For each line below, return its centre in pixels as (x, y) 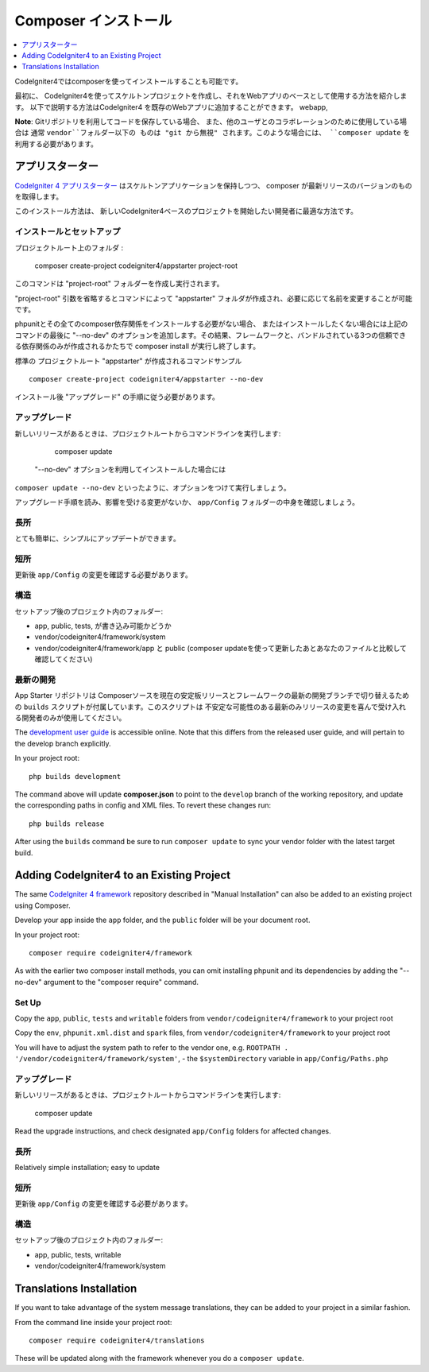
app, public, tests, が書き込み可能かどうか (103, 626)
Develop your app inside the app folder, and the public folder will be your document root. (162, 920)
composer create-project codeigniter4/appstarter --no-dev (146, 379)
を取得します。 (39, 196)
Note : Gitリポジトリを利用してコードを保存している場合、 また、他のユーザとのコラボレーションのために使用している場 (211, 121)
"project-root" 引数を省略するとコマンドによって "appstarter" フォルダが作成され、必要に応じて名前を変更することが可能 (213, 298)
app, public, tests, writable (78, 1254)
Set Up (28, 1002)
